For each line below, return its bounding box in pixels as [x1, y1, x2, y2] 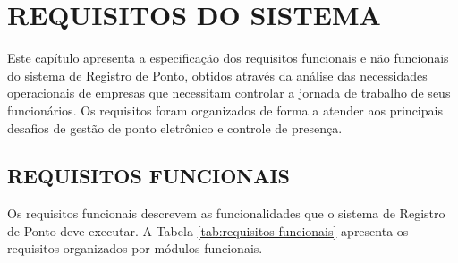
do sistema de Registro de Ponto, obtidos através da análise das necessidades [7, 65, 428, 84]
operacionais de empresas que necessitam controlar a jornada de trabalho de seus [7, 83, 451, 102]
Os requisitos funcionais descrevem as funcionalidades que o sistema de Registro [7, 204, 445, 223]
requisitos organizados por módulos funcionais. [7, 239, 263, 258]
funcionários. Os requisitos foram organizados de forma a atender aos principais [7, 100, 443, 119]
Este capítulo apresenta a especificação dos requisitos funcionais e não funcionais [7, 48, 449, 67]
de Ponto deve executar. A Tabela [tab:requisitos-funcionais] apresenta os [7, 221, 409, 240]
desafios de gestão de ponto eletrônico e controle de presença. [7, 118, 343, 137]
